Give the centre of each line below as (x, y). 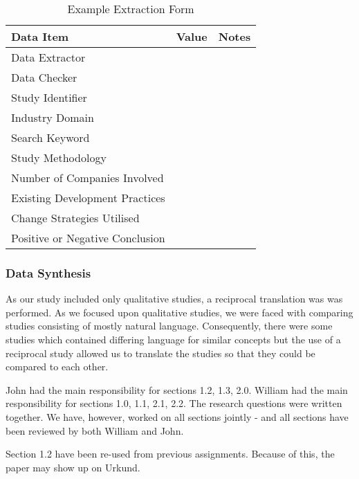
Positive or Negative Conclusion (88, 238)
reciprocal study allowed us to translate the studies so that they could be (160, 353)
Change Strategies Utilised (75, 218)
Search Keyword (50, 137)
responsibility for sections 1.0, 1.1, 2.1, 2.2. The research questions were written (174, 403)
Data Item (40, 36)
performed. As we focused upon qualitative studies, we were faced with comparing (179, 312)
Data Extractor (48, 57)
